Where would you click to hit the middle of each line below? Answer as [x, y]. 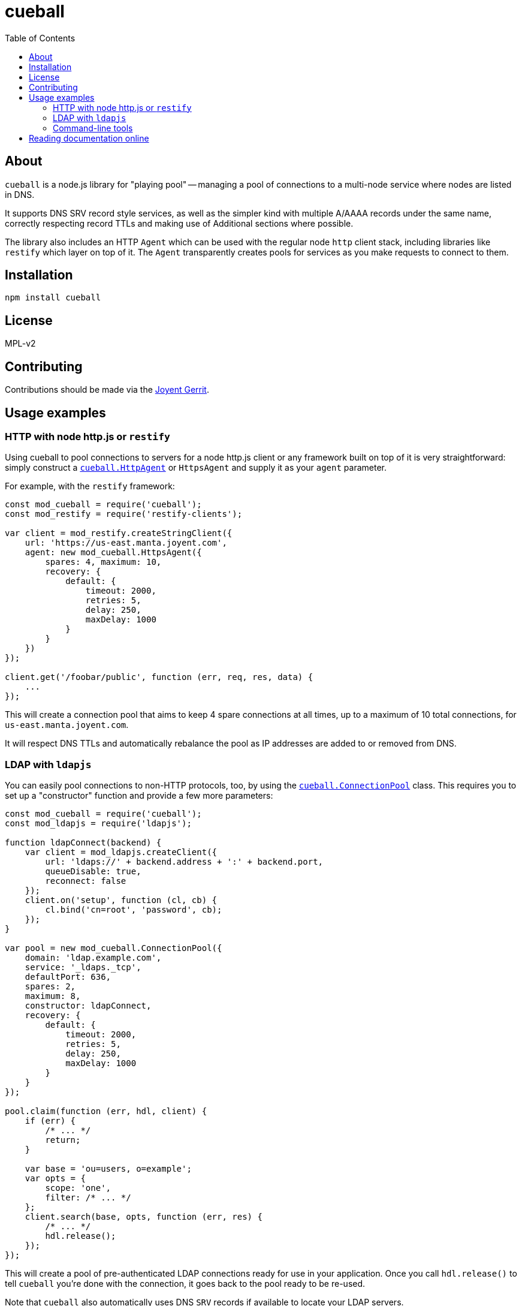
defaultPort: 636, [68, 977]
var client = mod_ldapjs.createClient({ [121, 852]
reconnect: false [86, 881]
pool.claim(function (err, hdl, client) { [106, 1111]
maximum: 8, [53, 996]
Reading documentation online [89, 138]
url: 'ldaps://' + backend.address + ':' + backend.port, [184, 862]
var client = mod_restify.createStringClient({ [119, 533]
